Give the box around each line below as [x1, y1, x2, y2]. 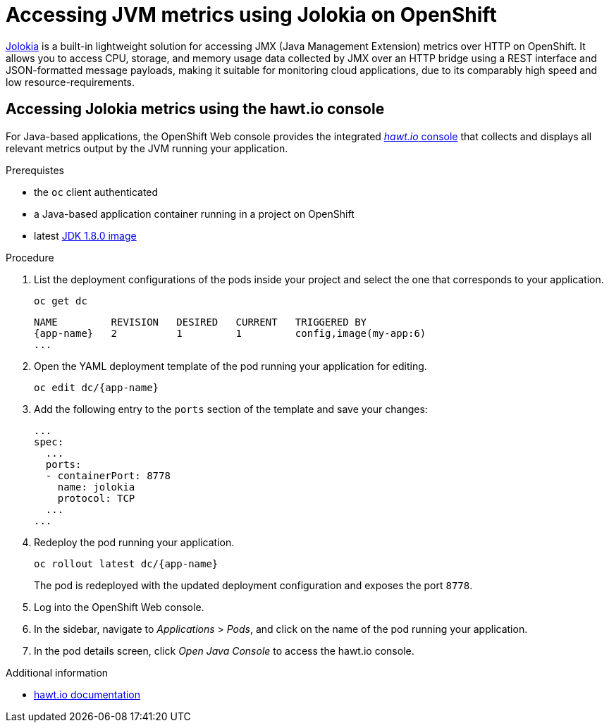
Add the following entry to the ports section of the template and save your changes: [34, 402, 428, 415]
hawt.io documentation [34, 688, 141, 701]
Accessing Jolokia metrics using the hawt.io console [6, 100, 385, 118]
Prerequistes [6, 164, 64, 176]
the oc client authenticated [34, 185, 159, 198]
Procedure [6, 251, 54, 264]
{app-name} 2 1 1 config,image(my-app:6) [34, 327, 426, 339]
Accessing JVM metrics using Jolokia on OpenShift [6, 3, 497, 27]
